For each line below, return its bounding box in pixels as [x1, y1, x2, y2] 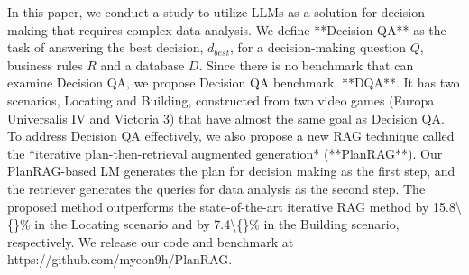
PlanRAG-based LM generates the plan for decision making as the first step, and [7, 161, 455, 180]
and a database [100, 55, 185, 74]
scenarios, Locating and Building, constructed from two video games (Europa [7, 90, 435, 109]
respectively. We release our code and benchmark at [7, 232, 294, 251]
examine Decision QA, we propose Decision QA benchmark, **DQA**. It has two [7, 73, 460, 92]
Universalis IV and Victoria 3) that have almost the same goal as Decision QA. [7, 108, 445, 127]
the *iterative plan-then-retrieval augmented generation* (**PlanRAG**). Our [7, 143, 443, 162]
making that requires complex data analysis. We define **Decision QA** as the [7, 20, 446, 39]
